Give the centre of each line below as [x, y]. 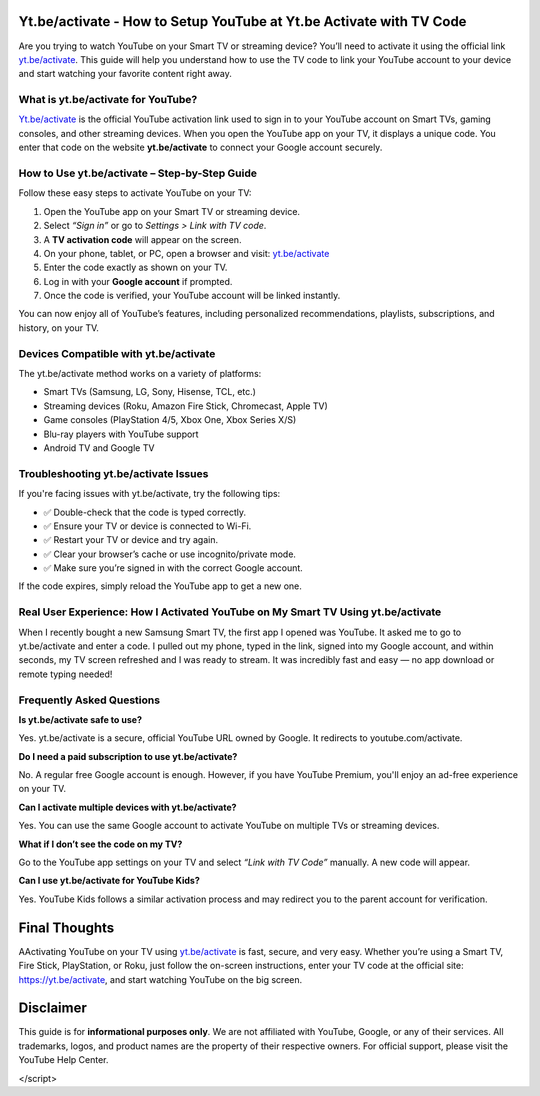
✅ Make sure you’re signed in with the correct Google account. [173, 568]
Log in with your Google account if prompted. [138, 281]
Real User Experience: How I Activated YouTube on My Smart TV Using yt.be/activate [230, 612]
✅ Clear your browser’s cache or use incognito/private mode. [170, 554]
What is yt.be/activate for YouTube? [108, 100]
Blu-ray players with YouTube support [121, 434]
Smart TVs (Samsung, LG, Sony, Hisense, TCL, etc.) [150, 392]
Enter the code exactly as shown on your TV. [135, 267]
